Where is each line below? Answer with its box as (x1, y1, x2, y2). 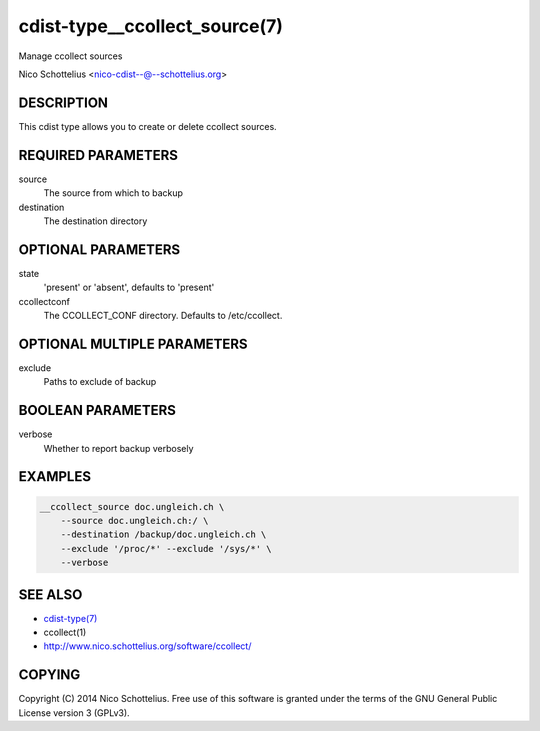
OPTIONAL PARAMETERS (18, 241, 181, 258)
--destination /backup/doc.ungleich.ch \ (60, 529, 267, 540)
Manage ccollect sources (18, 50, 123, 62)
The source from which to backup (43, 187, 184, 199)
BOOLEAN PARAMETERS (18, 402, 177, 419)
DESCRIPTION (18, 94, 109, 111)
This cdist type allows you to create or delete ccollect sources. (18, 120, 277, 132)
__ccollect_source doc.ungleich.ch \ (39, 501, 225, 512)
